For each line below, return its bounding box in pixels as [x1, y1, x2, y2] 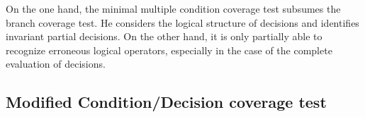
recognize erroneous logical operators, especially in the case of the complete [6, 42, 332, 57]
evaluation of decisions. [6, 56, 106, 71]
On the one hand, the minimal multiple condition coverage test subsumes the [6, 1, 341, 16]
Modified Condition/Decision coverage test [6, 91, 327, 113]
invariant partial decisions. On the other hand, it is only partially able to [6, 29, 322, 44]
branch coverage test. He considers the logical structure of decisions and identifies [6, 15, 359, 30]
